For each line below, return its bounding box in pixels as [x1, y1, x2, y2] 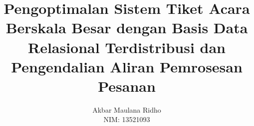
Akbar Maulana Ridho [92, 104, 161, 115]
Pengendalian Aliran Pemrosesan [11, 56, 243, 76]
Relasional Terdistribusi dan [27, 37, 226, 57]
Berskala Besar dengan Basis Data [5, 17, 248, 38]
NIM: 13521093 [103, 114, 150, 125]
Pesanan [98, 75, 156, 96]
